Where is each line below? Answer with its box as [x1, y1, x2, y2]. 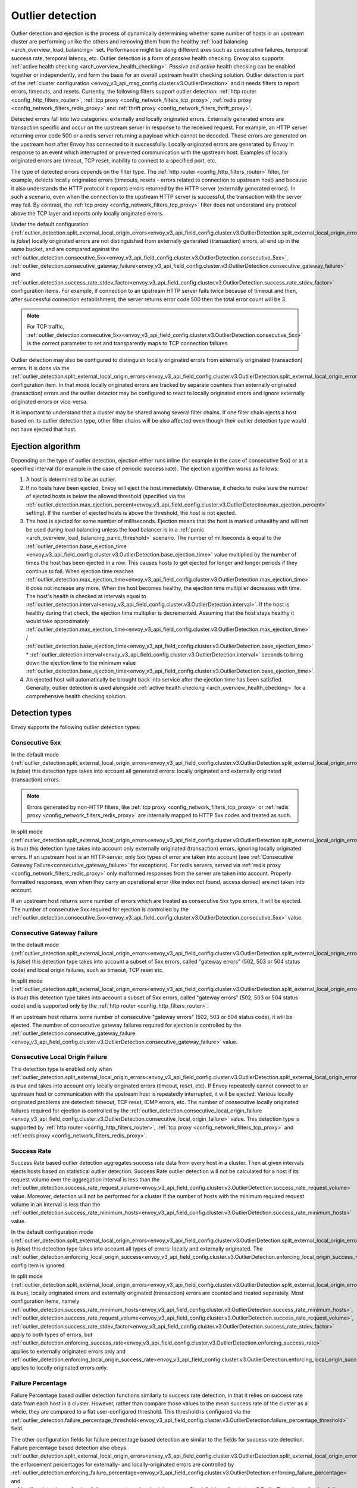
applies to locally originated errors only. [11, 1364, 108, 1371]
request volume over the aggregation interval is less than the [11, 1176, 160, 1183]
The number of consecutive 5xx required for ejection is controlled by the [11, 905, 189, 913]
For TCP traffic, [27, 323, 65, 330]
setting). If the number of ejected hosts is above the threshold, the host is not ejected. [26, 509, 237, 516]
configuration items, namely [11, 1298, 80, 1305]
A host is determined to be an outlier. [26, 476, 117, 483]
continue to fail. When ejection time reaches [26, 567, 134, 574]
